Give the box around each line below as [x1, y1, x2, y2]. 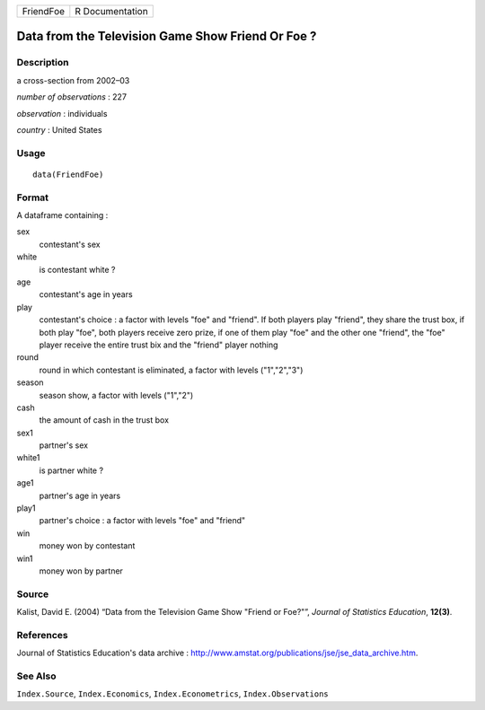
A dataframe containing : [16, 210, 109, 221]
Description [16, 57, 69, 69]
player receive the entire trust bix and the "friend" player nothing [39, 339, 278, 350]
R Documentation [75, 5, 148, 17]
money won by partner [39, 565, 123, 576]
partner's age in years [39, 490, 121, 501]
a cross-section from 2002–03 [16, 75, 130, 85]
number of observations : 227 [16, 92, 128, 102]
